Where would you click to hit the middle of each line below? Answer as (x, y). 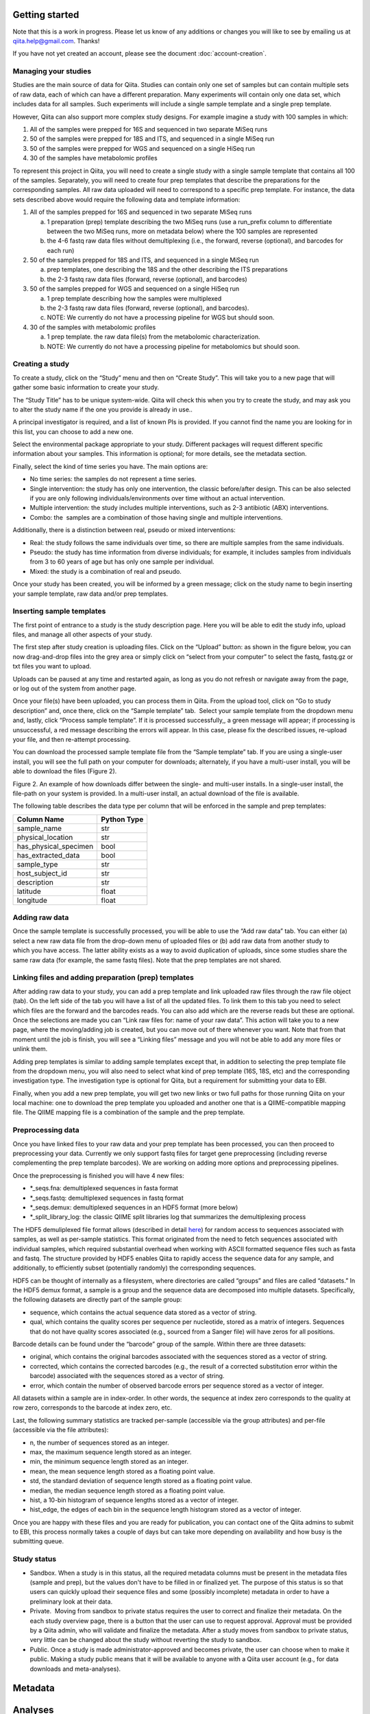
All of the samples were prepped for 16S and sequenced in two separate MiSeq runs (149, 129)
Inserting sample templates (59, 612)
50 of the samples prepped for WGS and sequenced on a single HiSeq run (135, 289)
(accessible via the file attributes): (61, 1430)
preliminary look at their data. (71, 1602)
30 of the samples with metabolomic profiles (93, 327)
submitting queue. (38, 1541)
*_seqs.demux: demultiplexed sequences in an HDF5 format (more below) (134, 1207)
